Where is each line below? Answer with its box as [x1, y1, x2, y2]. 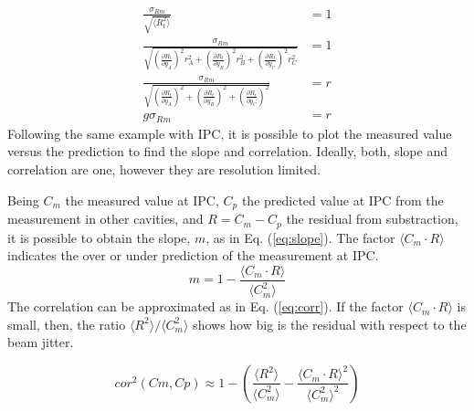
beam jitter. [7, 332, 74, 352]
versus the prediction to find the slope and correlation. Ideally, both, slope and [7, 142, 448, 161]
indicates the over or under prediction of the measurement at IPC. [7, 246, 379, 265]
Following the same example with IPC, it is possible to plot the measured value [7, 123, 452, 142]
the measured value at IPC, [65, 190, 219, 209]
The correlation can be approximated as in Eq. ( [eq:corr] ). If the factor [7, 297, 404, 316]
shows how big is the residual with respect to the [193, 314, 467, 333]
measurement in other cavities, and [7, 209, 204, 228]
